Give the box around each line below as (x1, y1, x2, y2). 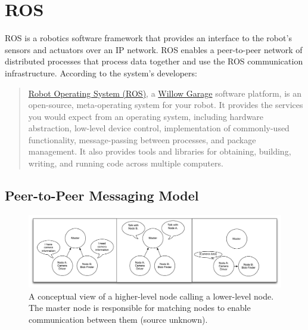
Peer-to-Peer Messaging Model (5, 186, 199, 205)
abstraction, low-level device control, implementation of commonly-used (28, 122, 290, 134)
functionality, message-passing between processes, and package (28, 133, 256, 146)
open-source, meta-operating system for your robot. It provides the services (28, 98, 303, 111)
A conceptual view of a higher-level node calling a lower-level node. (29, 289, 274, 302)
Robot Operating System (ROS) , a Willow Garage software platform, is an (28, 87, 302, 99)
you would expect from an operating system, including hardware (28, 110, 264, 122)
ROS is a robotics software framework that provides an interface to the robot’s (5, 32, 292, 44)
